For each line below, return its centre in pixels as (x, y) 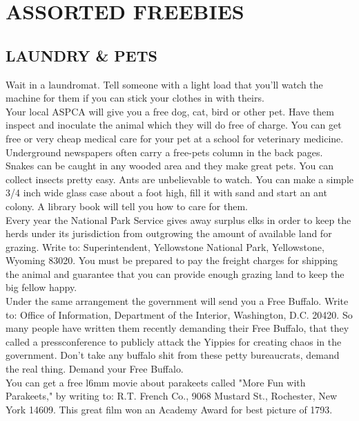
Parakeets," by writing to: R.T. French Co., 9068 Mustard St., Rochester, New (172, 396)
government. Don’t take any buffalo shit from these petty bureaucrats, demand (173, 355)
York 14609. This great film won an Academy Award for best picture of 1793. (169, 409)
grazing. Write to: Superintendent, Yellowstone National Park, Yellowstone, (165, 246)
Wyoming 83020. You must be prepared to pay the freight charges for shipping (172, 260)
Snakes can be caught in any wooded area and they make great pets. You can (170, 166)
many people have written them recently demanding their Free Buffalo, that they (177, 328)
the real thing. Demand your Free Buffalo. (95, 369)
